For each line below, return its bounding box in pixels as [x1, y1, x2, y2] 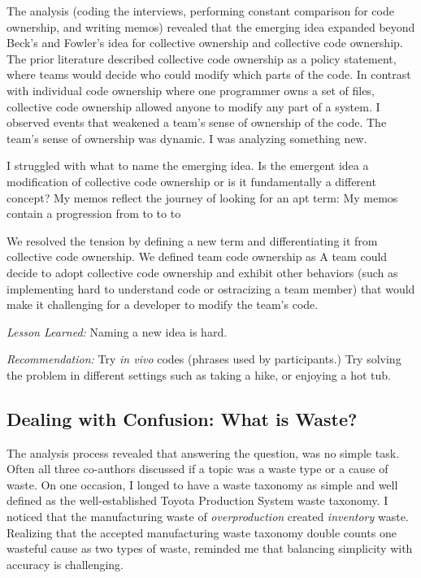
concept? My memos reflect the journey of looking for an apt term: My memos [7, 189, 398, 206]
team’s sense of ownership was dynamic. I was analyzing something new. [7, 129, 367, 146]
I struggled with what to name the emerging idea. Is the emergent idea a [7, 157, 369, 174]
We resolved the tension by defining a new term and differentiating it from [7, 232, 378, 249]
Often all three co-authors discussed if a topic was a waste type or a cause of [7, 460, 388, 477]
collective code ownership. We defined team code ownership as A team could [7, 248, 388, 265]
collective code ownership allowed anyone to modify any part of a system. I [7, 98, 380, 115]
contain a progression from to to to [7, 205, 181, 222]
